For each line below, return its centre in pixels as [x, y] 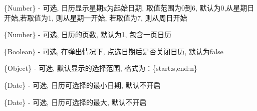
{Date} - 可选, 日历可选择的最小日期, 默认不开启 [82, 85]
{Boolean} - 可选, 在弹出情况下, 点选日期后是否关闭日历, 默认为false [114, 51]
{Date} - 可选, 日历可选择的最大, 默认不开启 [75, 102]
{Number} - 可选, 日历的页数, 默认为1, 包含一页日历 [88, 34]
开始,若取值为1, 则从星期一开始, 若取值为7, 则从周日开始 [96, 17]
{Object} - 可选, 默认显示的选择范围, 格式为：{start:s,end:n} [101, 68]
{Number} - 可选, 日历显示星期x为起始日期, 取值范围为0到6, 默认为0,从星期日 [129, 8]
